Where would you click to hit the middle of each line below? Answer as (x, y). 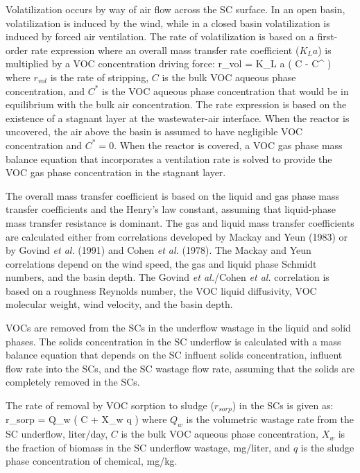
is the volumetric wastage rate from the (270, 419)
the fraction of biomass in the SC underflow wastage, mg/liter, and (148, 447)
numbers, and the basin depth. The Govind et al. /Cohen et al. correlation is (168, 277)
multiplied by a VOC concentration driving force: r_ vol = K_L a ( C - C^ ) (169, 63)
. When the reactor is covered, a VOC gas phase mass (228, 145)
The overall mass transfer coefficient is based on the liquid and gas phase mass (173, 195)
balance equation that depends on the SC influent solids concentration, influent (174, 355)
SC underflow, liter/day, (57, 434)
